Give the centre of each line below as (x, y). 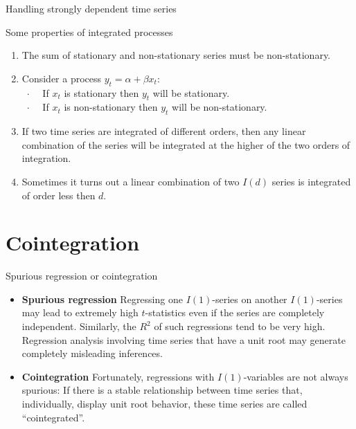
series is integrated (311, 181)
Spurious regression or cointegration (82, 276)
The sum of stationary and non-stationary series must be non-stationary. (176, 55)
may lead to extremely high (80, 312)
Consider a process (62, 78)
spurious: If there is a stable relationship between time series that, (162, 390)
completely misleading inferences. (92, 353)
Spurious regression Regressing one (102, 299)
